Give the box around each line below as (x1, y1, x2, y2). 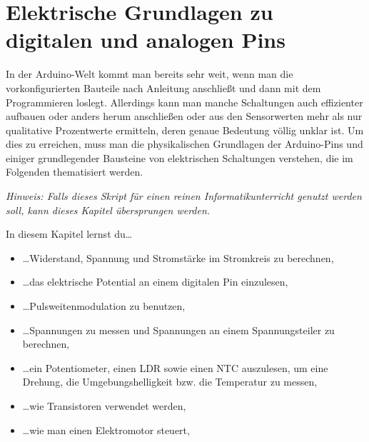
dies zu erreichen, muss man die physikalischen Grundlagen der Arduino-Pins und (6, 136, 363, 151)
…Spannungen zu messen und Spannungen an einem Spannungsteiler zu (22, 322, 335, 337)
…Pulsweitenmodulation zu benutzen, (22, 298, 186, 313)
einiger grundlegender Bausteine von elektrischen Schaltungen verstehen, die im (6, 150, 353, 165)
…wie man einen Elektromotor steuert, (22, 422, 190, 437)
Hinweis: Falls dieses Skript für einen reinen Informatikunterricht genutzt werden (6, 189, 362, 204)
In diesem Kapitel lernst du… (6, 226, 133, 241)
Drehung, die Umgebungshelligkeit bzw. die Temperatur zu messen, (22, 374, 318, 389)
